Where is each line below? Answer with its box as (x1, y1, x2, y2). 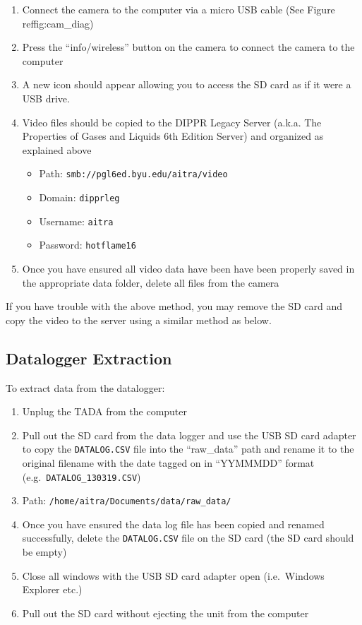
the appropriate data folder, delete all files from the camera (22, 275, 279, 290)
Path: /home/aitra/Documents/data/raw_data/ (22, 493, 231, 508)
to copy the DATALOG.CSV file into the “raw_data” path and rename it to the (22, 441, 354, 456)
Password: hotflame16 (39, 237, 136, 252)
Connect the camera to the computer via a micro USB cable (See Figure (22, 2, 335, 16)
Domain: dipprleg (39, 190, 120, 204)
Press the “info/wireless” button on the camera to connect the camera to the (22, 40, 355, 54)
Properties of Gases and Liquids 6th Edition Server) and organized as (22, 129, 324, 143)
